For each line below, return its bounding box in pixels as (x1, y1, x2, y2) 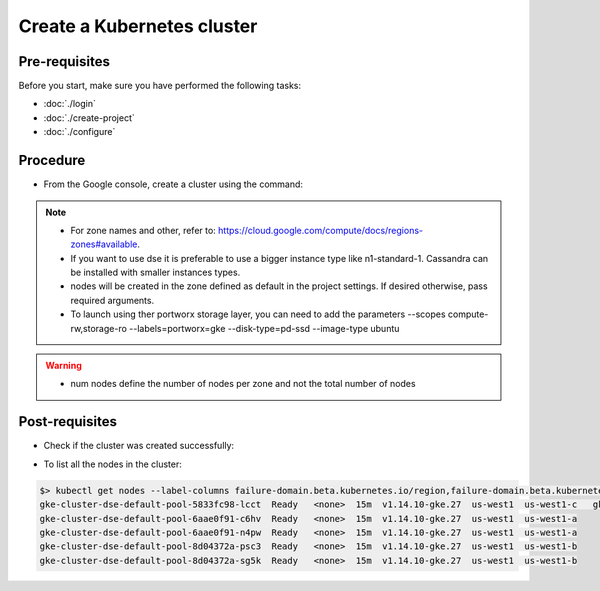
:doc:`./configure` (43, 126, 116, 138)
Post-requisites (18, 413, 117, 430)
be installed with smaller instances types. (70, 266, 241, 279)
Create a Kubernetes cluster (18, 15, 258, 37)
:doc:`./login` (43, 98, 97, 110)
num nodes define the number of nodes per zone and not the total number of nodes (70, 378, 416, 390)
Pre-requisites (18, 53, 110, 70)
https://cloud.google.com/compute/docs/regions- (218, 224, 424, 236)
